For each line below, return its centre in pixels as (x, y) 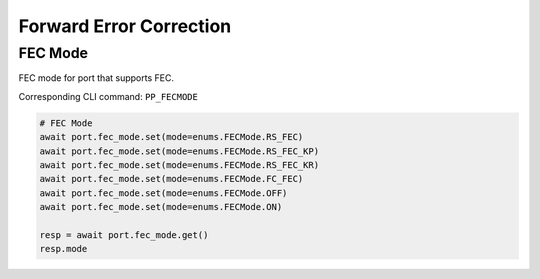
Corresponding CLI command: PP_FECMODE (108, 96)
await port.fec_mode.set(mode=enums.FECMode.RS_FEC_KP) (179, 151)
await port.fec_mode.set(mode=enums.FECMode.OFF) (163, 193)
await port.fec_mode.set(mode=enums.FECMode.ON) (161, 207)
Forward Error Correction (125, 26)
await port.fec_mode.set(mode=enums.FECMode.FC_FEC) (171, 179)
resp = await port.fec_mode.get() (124, 234)
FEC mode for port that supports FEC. (96, 78)
